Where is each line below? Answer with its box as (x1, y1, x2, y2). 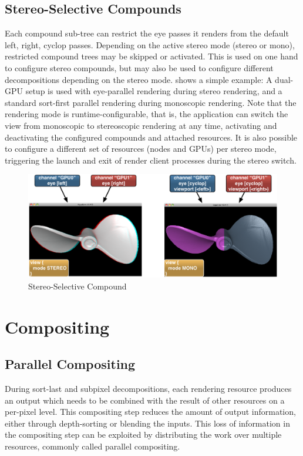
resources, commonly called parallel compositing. (5, 440, 180, 452)
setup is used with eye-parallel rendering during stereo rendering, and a (25, 85, 282, 97)
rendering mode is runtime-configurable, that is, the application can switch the (5, 108, 288, 120)
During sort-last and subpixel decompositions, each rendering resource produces (5, 382, 292, 395)
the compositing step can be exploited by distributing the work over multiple (5, 428, 282, 441)
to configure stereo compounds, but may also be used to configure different (5, 61, 274, 74)
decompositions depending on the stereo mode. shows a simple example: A (5, 73, 272, 85)
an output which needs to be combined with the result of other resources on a (5, 394, 285, 406)
